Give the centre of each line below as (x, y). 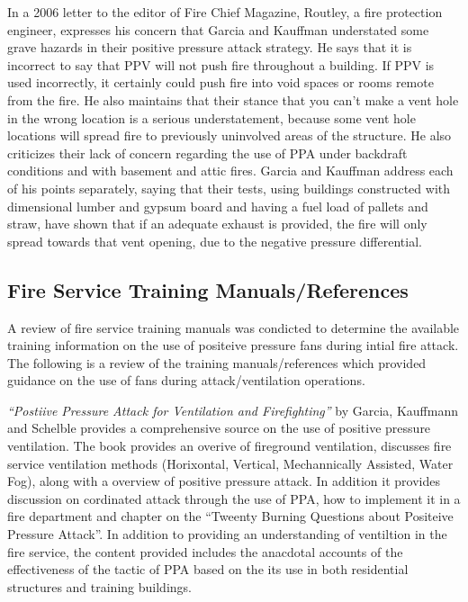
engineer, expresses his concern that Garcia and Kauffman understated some (218, 29)
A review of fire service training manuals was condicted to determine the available (234, 327)
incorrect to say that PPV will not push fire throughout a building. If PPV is (221, 64)
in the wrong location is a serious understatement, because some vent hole (211, 117)
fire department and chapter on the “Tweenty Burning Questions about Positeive (230, 516)
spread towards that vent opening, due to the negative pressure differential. (215, 241)
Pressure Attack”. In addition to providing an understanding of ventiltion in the (227, 534)
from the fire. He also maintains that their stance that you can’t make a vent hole (233, 99)
